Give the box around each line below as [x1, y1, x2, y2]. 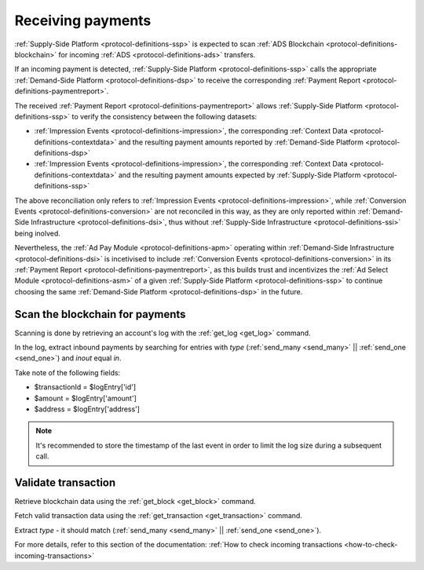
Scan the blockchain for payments [14, 307, 186, 321]
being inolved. [14, 228, 60, 238]
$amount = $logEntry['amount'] [34, 393, 137, 403]
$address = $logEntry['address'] [34, 404, 141, 414]
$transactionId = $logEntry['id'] [34, 382, 137, 392]
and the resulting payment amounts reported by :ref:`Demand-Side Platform [118, 137, 364, 147]
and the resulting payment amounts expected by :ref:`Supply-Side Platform [118, 170, 361, 180]
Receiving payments [14, 12, 152, 29]
